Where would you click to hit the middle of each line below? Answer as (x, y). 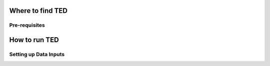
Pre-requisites (27, 25)
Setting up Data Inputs (37, 54)
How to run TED (34, 40)
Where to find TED (38, 11)
